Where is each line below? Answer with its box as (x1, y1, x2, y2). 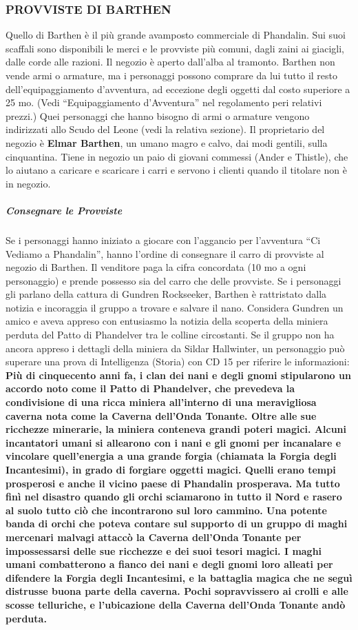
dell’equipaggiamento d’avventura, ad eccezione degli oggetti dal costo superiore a (6, 81, 350, 96)
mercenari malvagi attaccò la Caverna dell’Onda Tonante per (6, 529, 302, 544)
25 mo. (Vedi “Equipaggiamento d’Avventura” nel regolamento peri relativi (6, 95, 322, 110)
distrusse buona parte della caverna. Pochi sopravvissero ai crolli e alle (6, 584, 348, 598)
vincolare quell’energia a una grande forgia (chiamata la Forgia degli (6, 449, 337, 463)
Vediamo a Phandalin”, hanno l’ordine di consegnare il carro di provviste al (6, 246, 324, 261)
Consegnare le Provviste (6, 203, 123, 217)
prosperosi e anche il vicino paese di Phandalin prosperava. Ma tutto (6, 476, 340, 490)
